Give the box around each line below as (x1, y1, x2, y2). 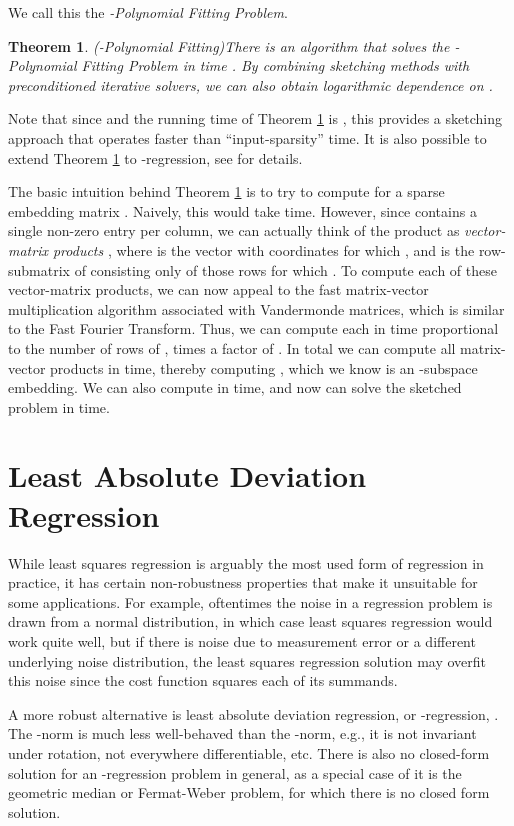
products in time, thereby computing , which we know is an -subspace (50, 357, 478, 378)
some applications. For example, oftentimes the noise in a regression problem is (8, 591, 493, 612)
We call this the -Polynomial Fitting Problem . (8, 2, 288, 22)
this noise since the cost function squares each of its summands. (8, 670, 398, 691)
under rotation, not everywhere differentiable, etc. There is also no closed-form (8, 742, 490, 763)
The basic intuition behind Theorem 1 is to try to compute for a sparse (8, 181, 445, 202)
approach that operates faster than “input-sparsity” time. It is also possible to (8, 127, 487, 148)
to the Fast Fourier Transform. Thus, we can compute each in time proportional (8, 318, 499, 339)
